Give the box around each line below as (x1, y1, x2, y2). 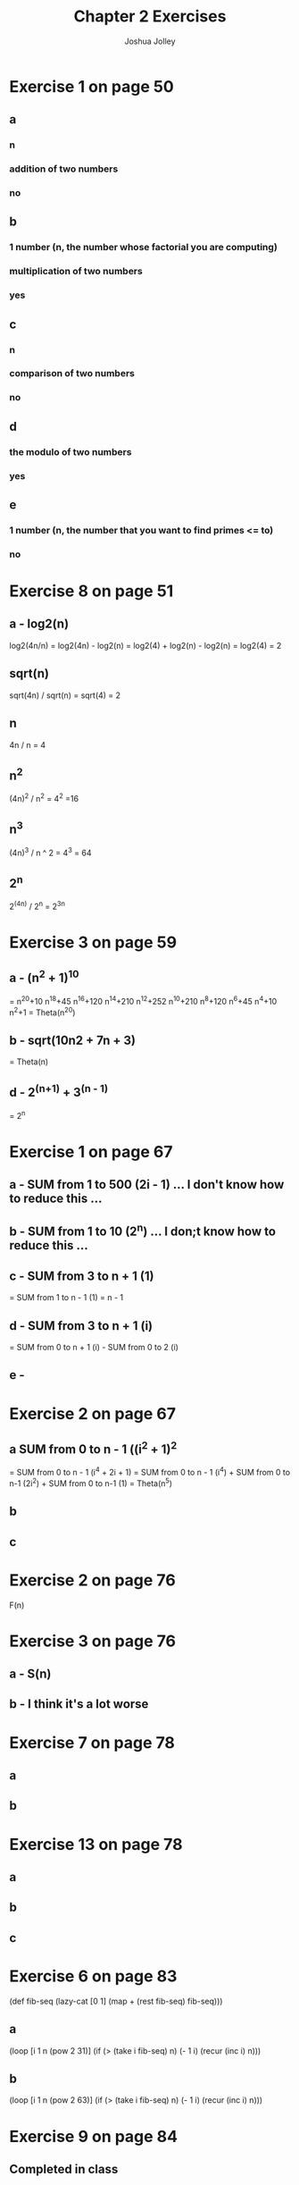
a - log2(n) (9, 617, 70, 632)
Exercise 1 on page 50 (9, 76, 174, 97)
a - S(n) (9, 1667, 52, 1682)
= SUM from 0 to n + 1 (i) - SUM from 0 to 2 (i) (9, 1342, 179, 1353)
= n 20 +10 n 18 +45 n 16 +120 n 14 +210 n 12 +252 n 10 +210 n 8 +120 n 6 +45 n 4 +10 (9, 994, 278, 1006)
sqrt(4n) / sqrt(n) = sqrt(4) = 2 (9, 690, 121, 701)
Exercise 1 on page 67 (9, 1141, 173, 1162)
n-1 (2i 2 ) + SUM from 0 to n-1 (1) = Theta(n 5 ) (9, 1476, 172, 1489)
